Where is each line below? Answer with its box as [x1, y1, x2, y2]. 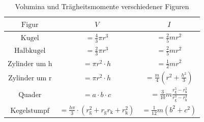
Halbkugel [14, 47, 46, 55]
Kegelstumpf [10, 107, 50, 115]
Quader [18, 91, 42, 99]
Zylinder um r [8, 75, 52, 82]
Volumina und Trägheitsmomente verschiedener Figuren [15, 1, 189, 11]
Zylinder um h [8, 60, 52, 68]
